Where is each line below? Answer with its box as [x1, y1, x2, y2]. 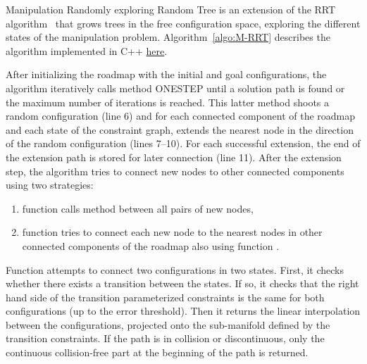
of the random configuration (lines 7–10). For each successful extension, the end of [6, 136, 361, 151]
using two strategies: [6, 177, 94, 192]
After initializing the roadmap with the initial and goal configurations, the [6, 67, 327, 82]
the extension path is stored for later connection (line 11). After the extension [6, 149, 342, 164]
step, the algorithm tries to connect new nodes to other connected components [6, 163, 344, 178]
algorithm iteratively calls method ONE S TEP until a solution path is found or [6, 80, 345, 95]
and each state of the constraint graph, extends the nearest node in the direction [6, 122, 354, 137]
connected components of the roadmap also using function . [22, 238, 280, 253]
